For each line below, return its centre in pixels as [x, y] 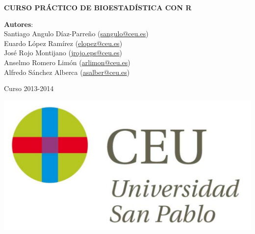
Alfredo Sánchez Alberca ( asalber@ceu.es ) [67, 72]
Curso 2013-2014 [29, 88]
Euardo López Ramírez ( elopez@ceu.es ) [63, 43]
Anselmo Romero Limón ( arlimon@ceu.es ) [67, 62]
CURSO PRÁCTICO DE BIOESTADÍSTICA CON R [98, 7]
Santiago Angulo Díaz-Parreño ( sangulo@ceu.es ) [76, 34]
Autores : [19, 24]
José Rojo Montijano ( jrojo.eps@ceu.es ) [63, 53]
